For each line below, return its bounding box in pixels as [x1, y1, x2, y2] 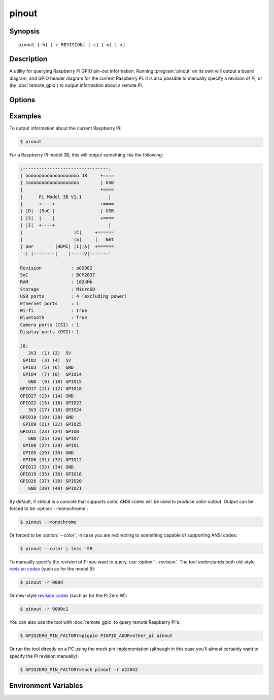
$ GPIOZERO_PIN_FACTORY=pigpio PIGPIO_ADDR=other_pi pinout [20, 633, 173, 639]
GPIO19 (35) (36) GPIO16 [20, 471, 82, 477]
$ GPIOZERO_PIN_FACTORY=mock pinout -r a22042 [20, 666, 138, 673]
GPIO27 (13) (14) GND [20, 393, 74, 399]
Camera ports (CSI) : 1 [20, 322, 80, 328]
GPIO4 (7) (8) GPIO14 [23, 371, 82, 377]
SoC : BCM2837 [20, 272, 95, 278]
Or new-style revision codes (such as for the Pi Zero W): [9, 592, 127, 599]
